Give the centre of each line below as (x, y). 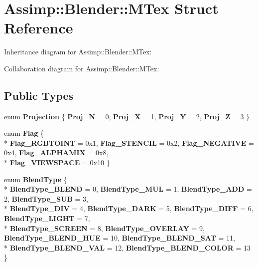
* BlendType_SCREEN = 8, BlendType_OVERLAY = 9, (104, 228)
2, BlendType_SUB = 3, (46, 198)
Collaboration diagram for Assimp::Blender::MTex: (82, 68)
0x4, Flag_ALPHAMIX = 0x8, (56, 152)
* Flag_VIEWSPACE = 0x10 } (57, 162)
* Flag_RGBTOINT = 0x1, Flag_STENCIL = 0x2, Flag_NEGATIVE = (129, 142)
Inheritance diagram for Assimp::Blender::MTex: (78, 52)
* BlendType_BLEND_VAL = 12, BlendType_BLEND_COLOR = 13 (127, 247)
